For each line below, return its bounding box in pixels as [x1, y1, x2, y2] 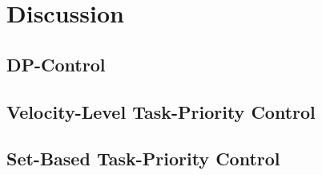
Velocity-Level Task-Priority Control [6, 99, 316, 124]
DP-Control [6, 51, 106, 76]
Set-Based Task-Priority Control [6, 146, 280, 171]
